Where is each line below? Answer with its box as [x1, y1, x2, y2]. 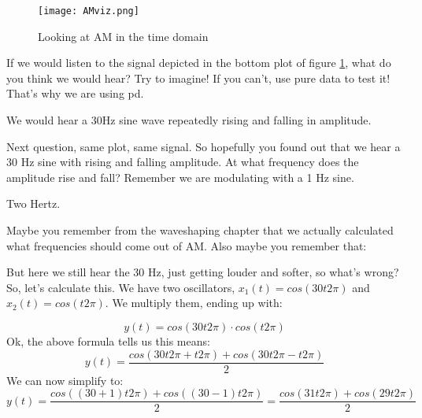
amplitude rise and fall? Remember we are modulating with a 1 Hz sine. [6, 168, 354, 185]
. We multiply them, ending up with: [105, 294, 283, 311]
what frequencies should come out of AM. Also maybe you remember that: [6, 237, 367, 253]
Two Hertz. [6, 195, 61, 212]
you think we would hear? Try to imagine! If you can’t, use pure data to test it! [6, 69, 391, 86]
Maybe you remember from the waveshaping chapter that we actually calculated [6, 222, 394, 238]
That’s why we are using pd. [6, 85, 144, 102]
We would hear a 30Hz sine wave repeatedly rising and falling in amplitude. [6, 112, 372, 128]
